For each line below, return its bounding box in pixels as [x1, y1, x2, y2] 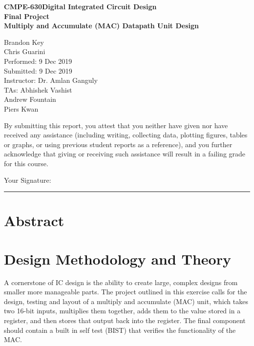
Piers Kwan [4, 103, 39, 114]
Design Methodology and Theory [4, 249, 231, 269]
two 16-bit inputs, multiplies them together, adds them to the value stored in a [4, 306, 241, 316]
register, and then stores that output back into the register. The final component [4, 315, 246, 325]
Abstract [4, 211, 64, 231]
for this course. [4, 158, 48, 168]
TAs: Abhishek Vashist [4, 84, 72, 95]
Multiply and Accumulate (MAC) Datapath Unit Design [4, 20, 199, 31]
